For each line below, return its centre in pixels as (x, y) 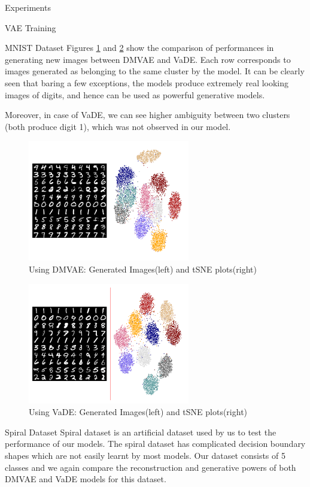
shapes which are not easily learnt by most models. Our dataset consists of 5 (145, 455)
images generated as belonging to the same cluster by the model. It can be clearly (155, 71)
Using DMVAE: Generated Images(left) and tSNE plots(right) (143, 269)
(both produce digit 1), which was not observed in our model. (118, 126)
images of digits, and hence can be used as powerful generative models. (135, 94)
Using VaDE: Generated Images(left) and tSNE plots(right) (138, 412)
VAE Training (31, 27)
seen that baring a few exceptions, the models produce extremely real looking (147, 82)
